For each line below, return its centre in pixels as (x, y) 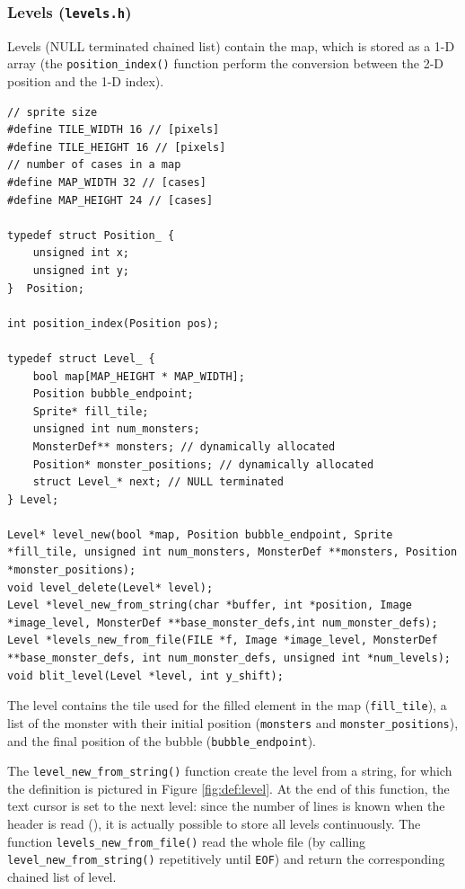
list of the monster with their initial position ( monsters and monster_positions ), (233, 722)
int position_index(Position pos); (114, 323)
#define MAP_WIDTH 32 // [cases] (107, 182)
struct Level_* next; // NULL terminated (158, 482)
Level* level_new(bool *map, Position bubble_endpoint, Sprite (200, 534)
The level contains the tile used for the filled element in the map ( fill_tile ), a (227, 705)
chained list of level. (62, 876)
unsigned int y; (81, 270)
